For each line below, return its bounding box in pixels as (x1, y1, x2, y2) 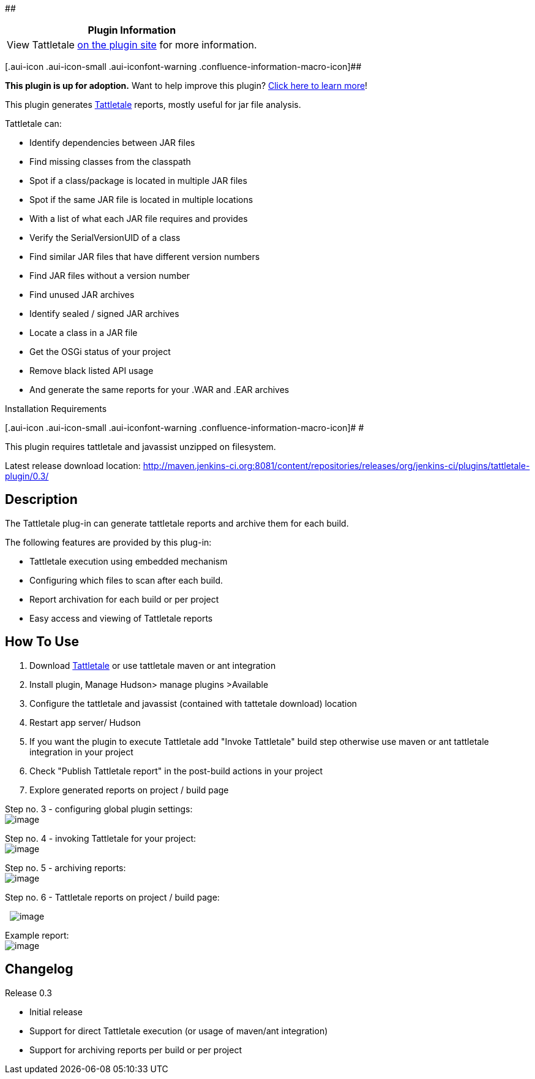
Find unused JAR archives (29, 289, 135, 300)
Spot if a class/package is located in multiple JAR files (29, 175, 247, 186)
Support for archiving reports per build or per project (29, 1044, 242, 1055)
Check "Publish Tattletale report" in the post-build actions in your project (29, 765, 323, 776)
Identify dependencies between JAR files (29, 137, 195, 148)
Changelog (5, 961, 73, 977)
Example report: (5, 929, 69, 940)
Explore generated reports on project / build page (29, 784, 229, 795)
